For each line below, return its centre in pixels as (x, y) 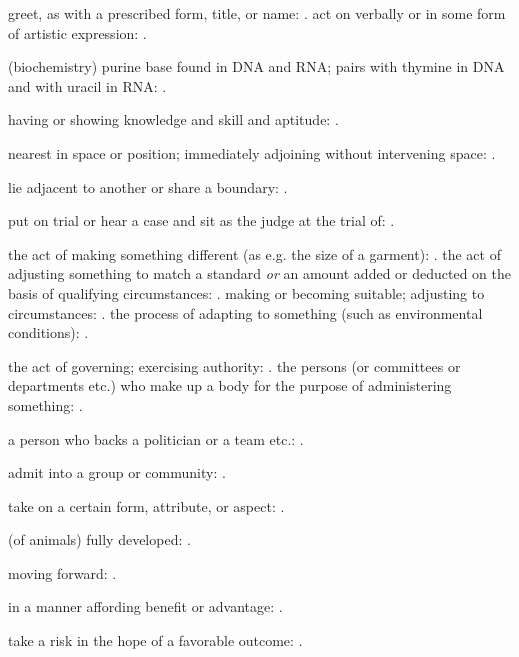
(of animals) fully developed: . (99, 539)
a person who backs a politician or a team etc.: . (156, 438)
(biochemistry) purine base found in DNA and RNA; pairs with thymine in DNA (256, 66)
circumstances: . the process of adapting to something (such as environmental (245, 312)
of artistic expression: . (77, 32)
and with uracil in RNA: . (87, 85)
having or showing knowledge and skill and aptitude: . (173, 119)
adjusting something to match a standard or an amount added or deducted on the (260, 273)
